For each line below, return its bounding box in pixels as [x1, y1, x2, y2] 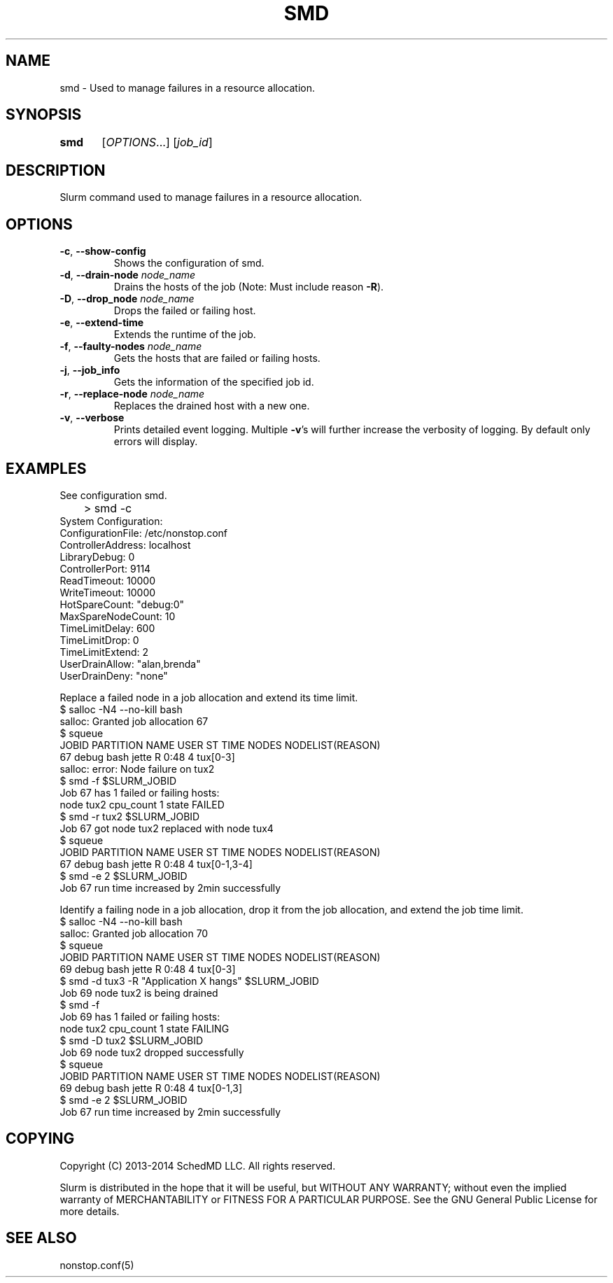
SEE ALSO [6, 1229, 77, 1247]
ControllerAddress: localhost [59, 538, 191, 551]
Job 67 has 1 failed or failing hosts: [59, 786, 220, 799]
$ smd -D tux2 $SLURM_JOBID [59, 1034, 203, 1046]
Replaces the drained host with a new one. [113, 400, 310, 412]
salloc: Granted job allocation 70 [59, 927, 209, 939]
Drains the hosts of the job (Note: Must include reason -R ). [113, 281, 384, 293]
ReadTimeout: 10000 [59, 574, 156, 587]
